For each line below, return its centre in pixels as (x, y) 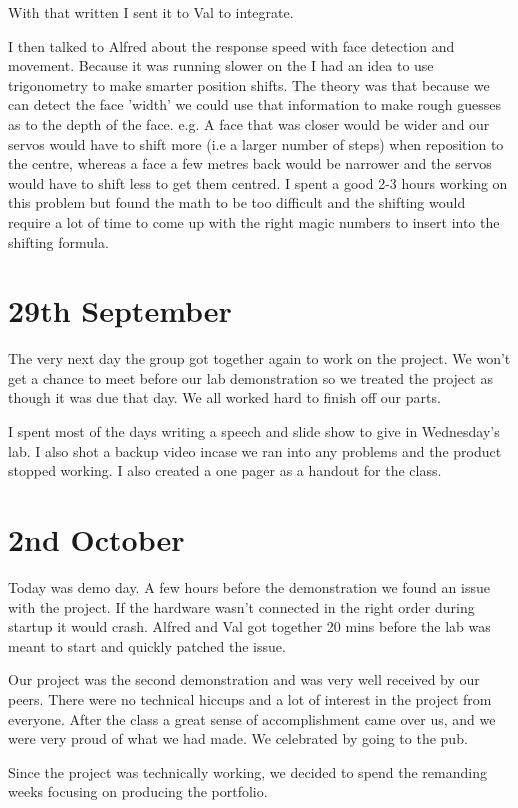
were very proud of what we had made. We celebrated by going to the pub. (238, 738)
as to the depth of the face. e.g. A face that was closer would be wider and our (249, 123)
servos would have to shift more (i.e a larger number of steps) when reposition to (256, 143)
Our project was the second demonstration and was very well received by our (244, 679)
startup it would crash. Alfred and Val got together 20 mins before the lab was (249, 626)
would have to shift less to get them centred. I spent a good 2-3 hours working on (258, 182)
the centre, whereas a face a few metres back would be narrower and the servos (250, 163)
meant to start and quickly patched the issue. (147, 645)
